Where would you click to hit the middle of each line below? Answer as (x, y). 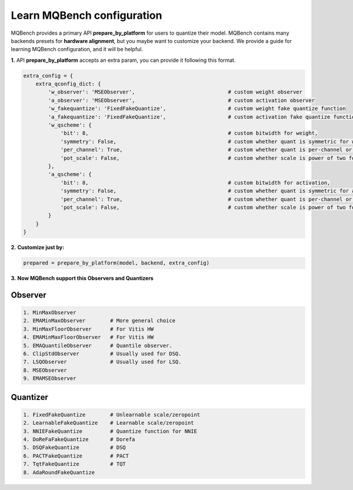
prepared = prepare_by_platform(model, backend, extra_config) (116, 263)
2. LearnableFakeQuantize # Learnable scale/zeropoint (109, 423)
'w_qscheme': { (70, 125)
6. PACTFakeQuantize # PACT (76, 456)
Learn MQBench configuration (86, 15)
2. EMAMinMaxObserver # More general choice (99, 321)
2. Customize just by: (38, 248)
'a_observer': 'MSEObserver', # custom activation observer (181, 100)
